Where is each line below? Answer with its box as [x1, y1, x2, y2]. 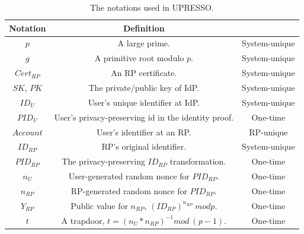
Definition [123, 21, 165, 34]
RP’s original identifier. [101, 140, 187, 153]
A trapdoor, [61, 214, 105, 226]
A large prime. [117, 37, 170, 49]
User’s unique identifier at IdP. [88, 96, 200, 108]
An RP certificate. [111, 67, 177, 79]
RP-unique [249, 125, 288, 138]
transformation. [169, 155, 226, 167]
